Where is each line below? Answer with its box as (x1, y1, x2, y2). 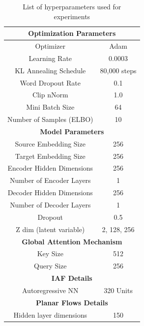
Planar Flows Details (35, 297, 108, 307)
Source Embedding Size (15, 138, 86, 148)
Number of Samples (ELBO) (7, 114, 93, 124)
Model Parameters (40, 126, 104, 136)
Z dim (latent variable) (16, 224, 85, 234)
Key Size (37, 248, 63, 259)
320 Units (104, 285, 133, 295)
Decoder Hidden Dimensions (7, 187, 93, 198)
